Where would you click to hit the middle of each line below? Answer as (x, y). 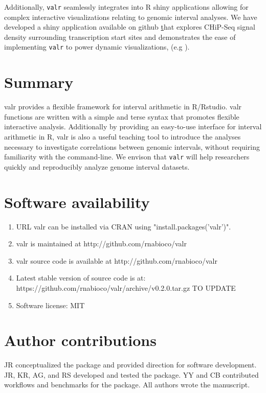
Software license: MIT (50, 305)
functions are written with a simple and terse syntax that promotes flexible (122, 116)
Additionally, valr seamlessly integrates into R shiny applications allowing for (126, 7)
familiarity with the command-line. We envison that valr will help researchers (127, 157)
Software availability (77, 202)
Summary (39, 82)
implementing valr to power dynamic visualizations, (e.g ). (97, 47)
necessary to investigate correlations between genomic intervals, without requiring (132, 146)
